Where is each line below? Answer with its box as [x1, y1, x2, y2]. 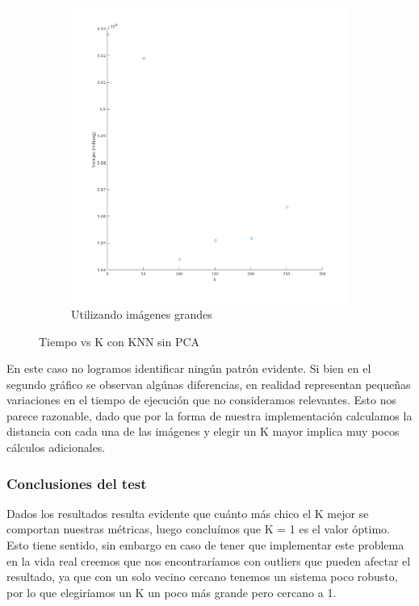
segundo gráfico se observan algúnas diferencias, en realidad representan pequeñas [6, 375, 411, 392]
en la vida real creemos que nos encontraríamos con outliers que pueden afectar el [6, 552, 411, 569]
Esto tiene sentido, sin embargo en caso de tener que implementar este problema [6, 537, 404, 554]
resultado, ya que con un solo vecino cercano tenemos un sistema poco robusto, [6, 568, 398, 585]
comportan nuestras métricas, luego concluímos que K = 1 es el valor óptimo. [6, 520, 390, 537]
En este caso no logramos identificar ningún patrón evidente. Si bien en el [6, 360, 371, 377]
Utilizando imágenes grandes [71, 305, 212, 322]
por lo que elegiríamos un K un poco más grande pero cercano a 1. [6, 583, 337, 600]
